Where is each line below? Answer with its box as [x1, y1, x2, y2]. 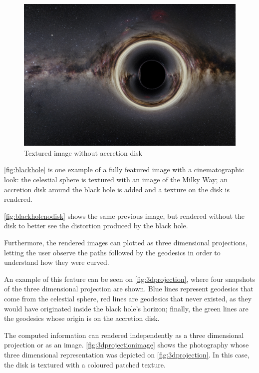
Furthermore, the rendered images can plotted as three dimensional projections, [4, 237, 248, 247]
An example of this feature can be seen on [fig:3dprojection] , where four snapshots [4, 273, 256, 284]
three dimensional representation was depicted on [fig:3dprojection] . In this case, [4, 349, 250, 359]
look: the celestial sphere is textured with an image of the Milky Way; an [4, 174, 228, 184]
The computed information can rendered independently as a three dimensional [4, 329, 244, 340]
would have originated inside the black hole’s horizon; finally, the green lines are [4, 303, 249, 313]
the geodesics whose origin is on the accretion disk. [4, 313, 160, 323]
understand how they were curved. [4, 257, 109, 267]
